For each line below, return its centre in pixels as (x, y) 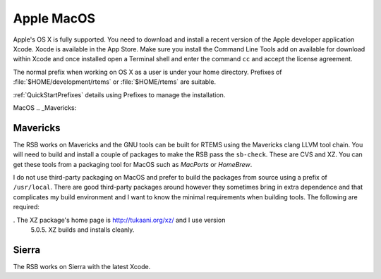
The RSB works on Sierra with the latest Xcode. (82, 266)
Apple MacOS (54, 18)
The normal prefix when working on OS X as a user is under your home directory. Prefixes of (147, 72)
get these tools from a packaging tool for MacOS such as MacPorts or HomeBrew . (133, 164)
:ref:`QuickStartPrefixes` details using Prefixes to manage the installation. (119, 94)
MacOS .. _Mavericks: (45, 107)
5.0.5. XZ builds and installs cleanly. (83, 230)
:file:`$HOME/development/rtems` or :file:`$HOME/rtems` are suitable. (115, 82)
